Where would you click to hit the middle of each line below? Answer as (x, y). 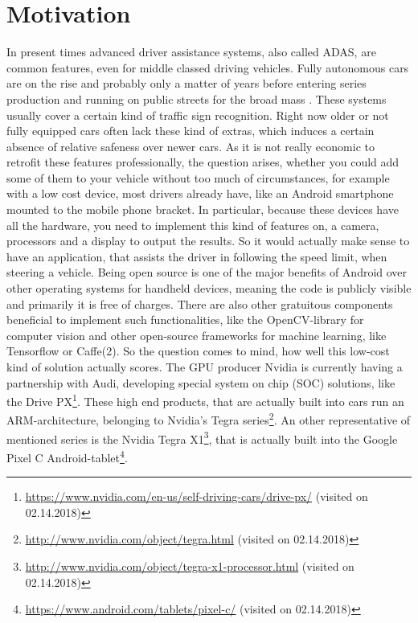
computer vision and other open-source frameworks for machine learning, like (197, 335)
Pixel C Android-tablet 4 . (67, 456)
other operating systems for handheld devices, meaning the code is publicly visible (209, 288)
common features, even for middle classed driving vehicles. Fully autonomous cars (208, 67)
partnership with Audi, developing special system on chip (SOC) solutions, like (201, 382)
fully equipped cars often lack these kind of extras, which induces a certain (191, 131)
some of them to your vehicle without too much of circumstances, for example (198, 177)
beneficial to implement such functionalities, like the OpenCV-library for (185, 320)
